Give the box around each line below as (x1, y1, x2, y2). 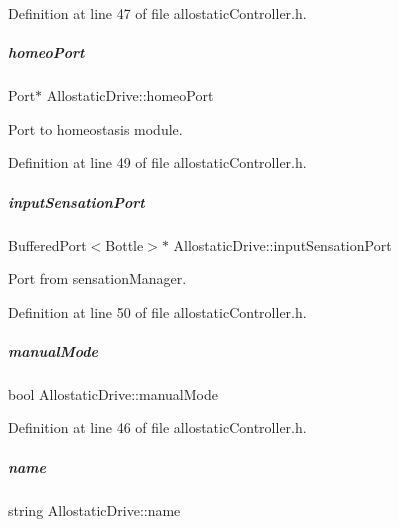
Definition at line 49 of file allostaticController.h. (8, 152, 307, 173)
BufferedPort (8, 234, 87, 255)
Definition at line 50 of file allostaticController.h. (8, 301, 307, 322)
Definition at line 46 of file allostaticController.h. (8, 417, 307, 438)
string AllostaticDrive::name (8, 499, 181, 520)
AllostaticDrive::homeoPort (46, 85, 214, 106)
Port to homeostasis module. (8, 118, 183, 139)
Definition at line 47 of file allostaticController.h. (8, 3, 307, 23)
